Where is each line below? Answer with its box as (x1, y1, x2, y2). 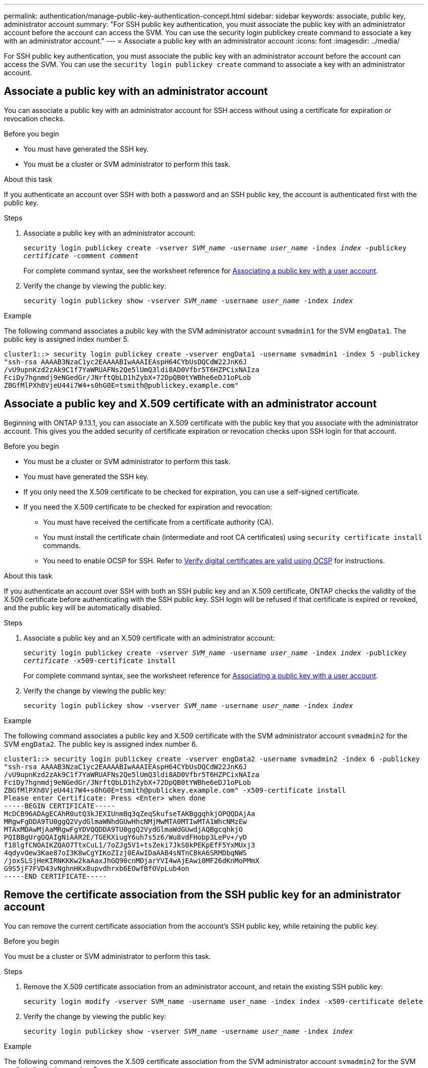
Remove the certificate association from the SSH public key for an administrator (4, 889, 401, 901)
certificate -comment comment (23, 251, 139, 260)
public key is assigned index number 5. (4, 334, 129, 343)
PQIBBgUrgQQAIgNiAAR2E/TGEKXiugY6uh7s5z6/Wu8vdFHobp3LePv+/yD (4, 833, 247, 841)
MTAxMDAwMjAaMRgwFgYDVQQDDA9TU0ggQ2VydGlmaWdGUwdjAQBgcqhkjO (4, 825, 243, 833)
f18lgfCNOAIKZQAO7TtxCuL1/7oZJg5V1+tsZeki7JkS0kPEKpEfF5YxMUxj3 (4, 841, 256, 849)
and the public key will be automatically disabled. (4, 603, 162, 612)
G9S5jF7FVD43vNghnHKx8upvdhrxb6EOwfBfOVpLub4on (4, 864, 190, 872)
